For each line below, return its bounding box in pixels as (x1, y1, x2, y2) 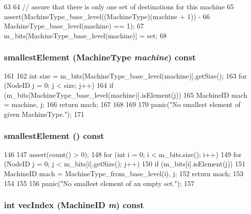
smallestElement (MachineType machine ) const (4, 51, 196, 63)
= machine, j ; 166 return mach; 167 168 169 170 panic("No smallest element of (4, 99, 241, 109)
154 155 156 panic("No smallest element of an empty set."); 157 (4, 178, 195, 188)
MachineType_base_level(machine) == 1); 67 (4, 21, 144, 31)
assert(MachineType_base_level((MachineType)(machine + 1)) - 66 (4, 11, 210, 21)
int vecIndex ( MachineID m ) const (4, 199, 144, 211)
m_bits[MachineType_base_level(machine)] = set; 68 (4, 30, 167, 40)
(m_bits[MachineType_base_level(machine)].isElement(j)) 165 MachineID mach (4, 89, 248, 100)
